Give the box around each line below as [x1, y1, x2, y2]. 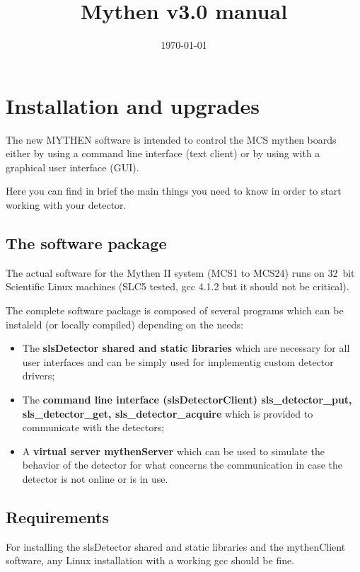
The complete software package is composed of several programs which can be [6, 303, 344, 318]
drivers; [22, 368, 55, 383]
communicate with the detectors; [22, 420, 165, 435]
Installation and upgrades [6, 91, 260, 120]
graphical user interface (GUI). [6, 159, 139, 174]
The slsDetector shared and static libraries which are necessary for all [22, 341, 350, 355]
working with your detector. [6, 198, 127, 212]
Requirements [6, 505, 109, 527]
